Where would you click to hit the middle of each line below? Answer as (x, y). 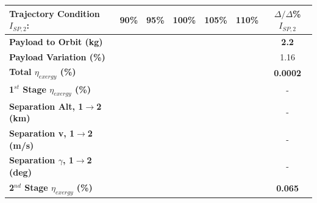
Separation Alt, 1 (46, 106)
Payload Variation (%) (57, 56)
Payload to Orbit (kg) (56, 41)
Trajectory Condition (55, 13)
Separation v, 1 (42, 133)
